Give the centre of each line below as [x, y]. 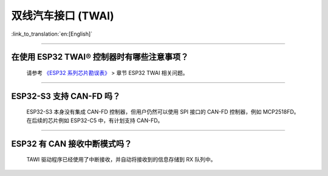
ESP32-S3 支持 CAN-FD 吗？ [66, 96]
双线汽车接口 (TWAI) [63, 16]
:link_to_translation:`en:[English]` [52, 34]
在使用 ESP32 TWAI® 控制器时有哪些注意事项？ [100, 57]
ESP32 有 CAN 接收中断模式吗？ [72, 144]
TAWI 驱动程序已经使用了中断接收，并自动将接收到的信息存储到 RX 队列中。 [121, 160]
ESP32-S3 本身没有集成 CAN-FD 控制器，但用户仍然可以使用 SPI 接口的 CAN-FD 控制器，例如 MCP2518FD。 [163, 112]
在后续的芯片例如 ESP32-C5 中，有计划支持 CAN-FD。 [95, 120]
